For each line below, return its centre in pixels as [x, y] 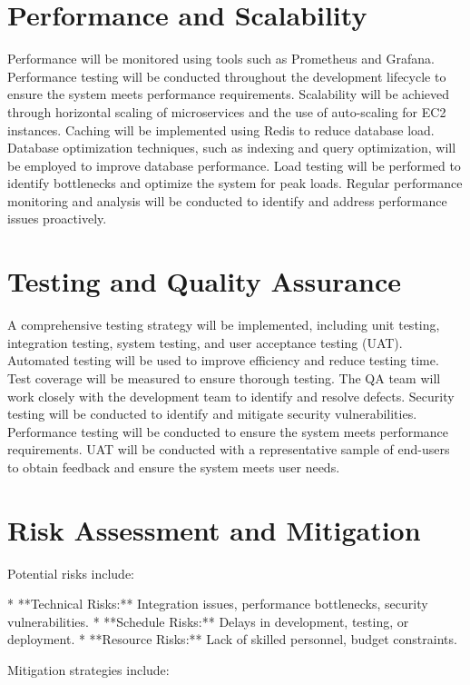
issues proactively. [57, 218]
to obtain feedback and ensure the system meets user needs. [174, 467]
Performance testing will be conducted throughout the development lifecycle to [227, 76]
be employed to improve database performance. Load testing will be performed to [234, 165]
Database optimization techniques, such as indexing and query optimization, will [232, 148]
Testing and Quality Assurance [204, 281]
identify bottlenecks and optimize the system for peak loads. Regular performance [235, 183]
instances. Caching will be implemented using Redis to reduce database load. [221, 129]
